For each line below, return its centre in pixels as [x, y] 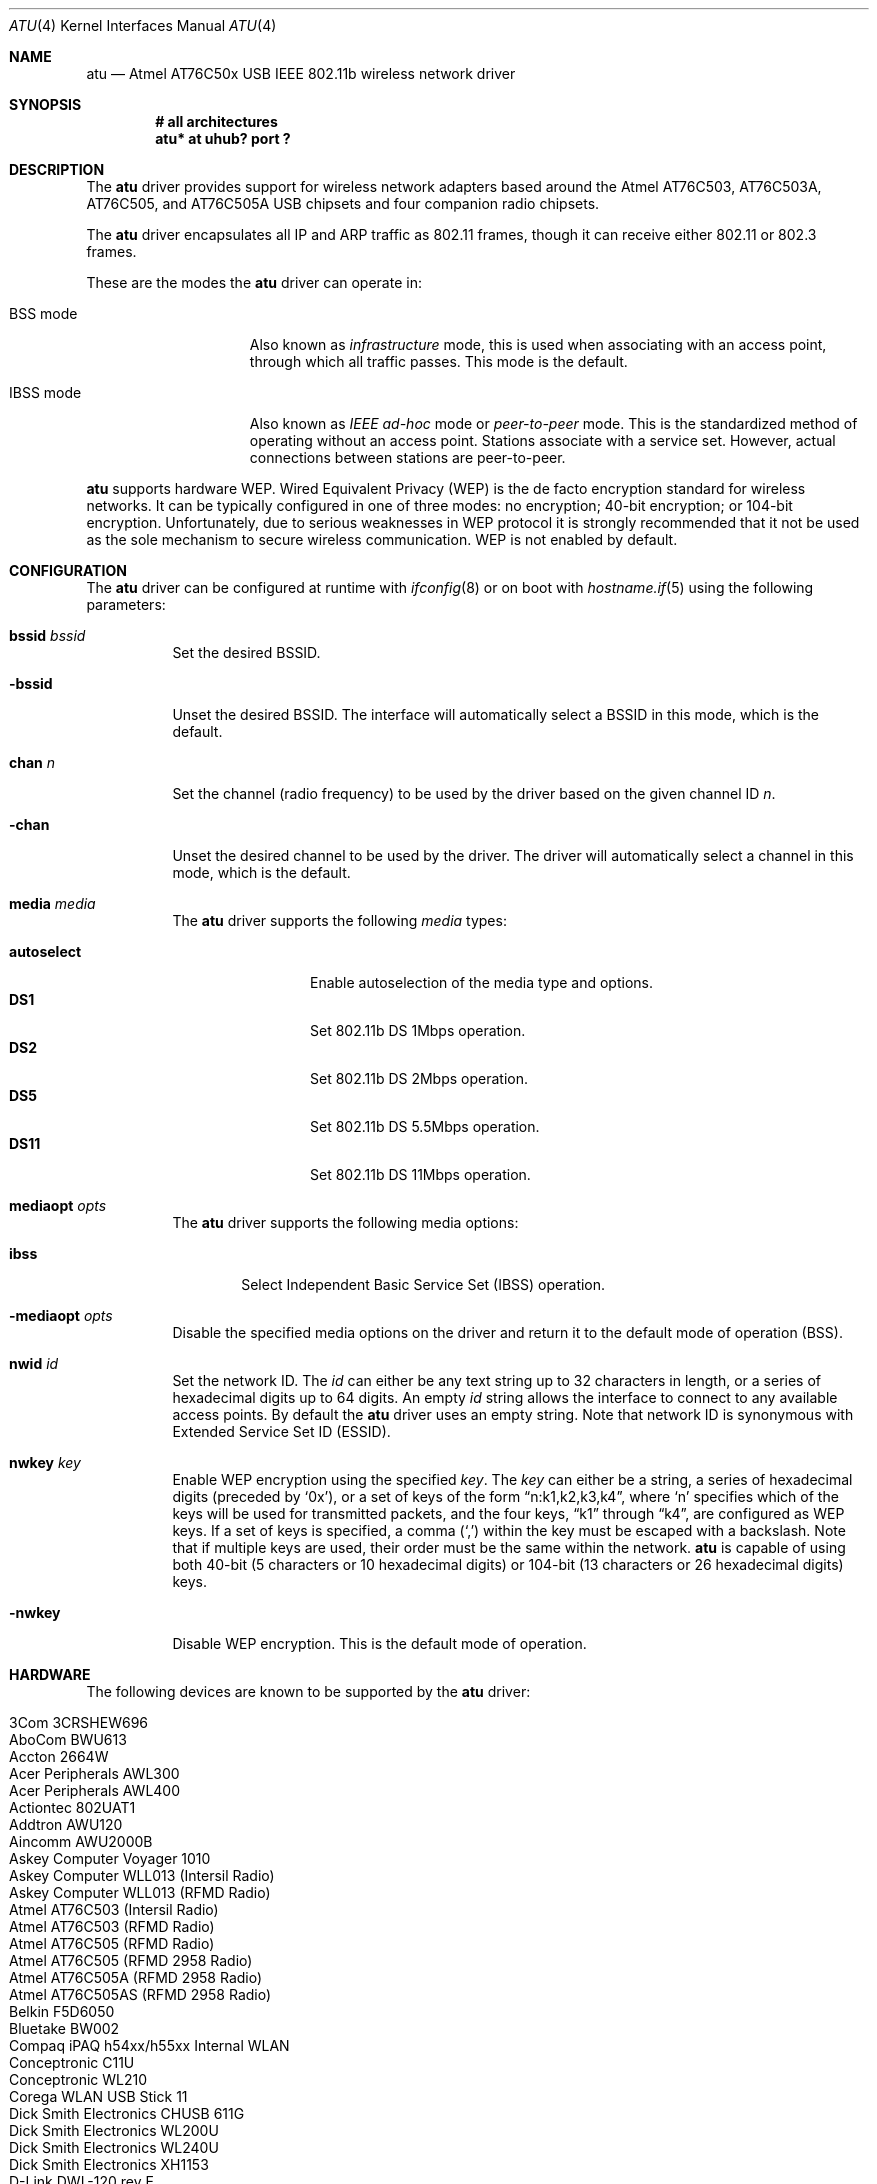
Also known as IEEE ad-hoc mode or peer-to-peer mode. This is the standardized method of [553, 423]
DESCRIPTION [57, 169]
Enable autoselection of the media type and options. [481, 982]
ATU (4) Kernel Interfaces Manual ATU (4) [143, 25]
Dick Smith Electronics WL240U [114, 2147]
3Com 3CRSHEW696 [78, 1722]
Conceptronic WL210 [78, 2079]
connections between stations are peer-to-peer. [407, 457]
